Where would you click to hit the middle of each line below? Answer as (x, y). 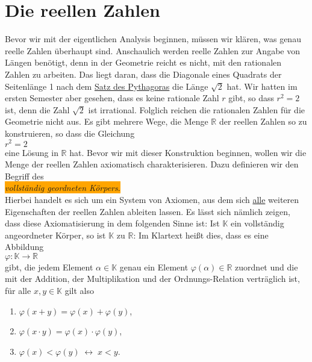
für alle (18, 291)
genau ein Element (154, 267)
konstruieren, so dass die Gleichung (70, 133)
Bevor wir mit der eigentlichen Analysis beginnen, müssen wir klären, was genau (153, 39)
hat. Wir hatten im (262, 86)
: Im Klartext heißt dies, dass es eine (201, 235)
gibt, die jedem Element (49, 267)
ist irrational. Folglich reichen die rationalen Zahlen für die (196, 109)
